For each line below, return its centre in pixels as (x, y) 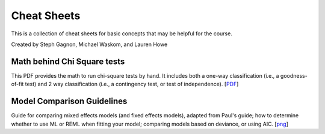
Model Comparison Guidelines (69, 101)
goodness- (294, 75)
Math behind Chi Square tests (68, 61)
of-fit (17, 84)
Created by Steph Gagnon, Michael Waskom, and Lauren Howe (89, 44)
